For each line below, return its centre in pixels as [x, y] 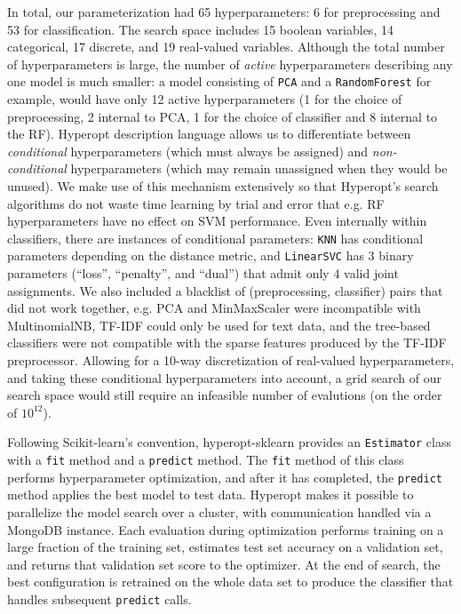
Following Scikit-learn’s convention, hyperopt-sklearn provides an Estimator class [229, 442]
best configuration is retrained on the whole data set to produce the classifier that [230, 582]
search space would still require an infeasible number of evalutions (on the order [225, 395]
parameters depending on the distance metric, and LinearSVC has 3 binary [211, 255]
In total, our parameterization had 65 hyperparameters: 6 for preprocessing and [224, 12]
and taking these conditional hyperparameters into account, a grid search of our [224, 377]
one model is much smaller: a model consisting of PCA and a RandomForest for [219, 81]
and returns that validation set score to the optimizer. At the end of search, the [224, 564]
